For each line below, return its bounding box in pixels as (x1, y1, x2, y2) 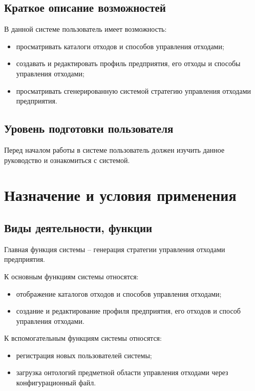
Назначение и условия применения (4, 184, 237, 205)
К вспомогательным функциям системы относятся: (4, 333, 162, 343)
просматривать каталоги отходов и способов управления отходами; (16, 40, 224, 51)
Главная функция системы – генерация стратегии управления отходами (4, 243, 225, 254)
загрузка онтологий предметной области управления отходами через (16, 367, 228, 378)
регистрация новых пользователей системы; (16, 349, 152, 360)
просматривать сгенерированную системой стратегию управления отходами (16, 85, 251, 96)
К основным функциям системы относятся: (4, 271, 139, 281)
